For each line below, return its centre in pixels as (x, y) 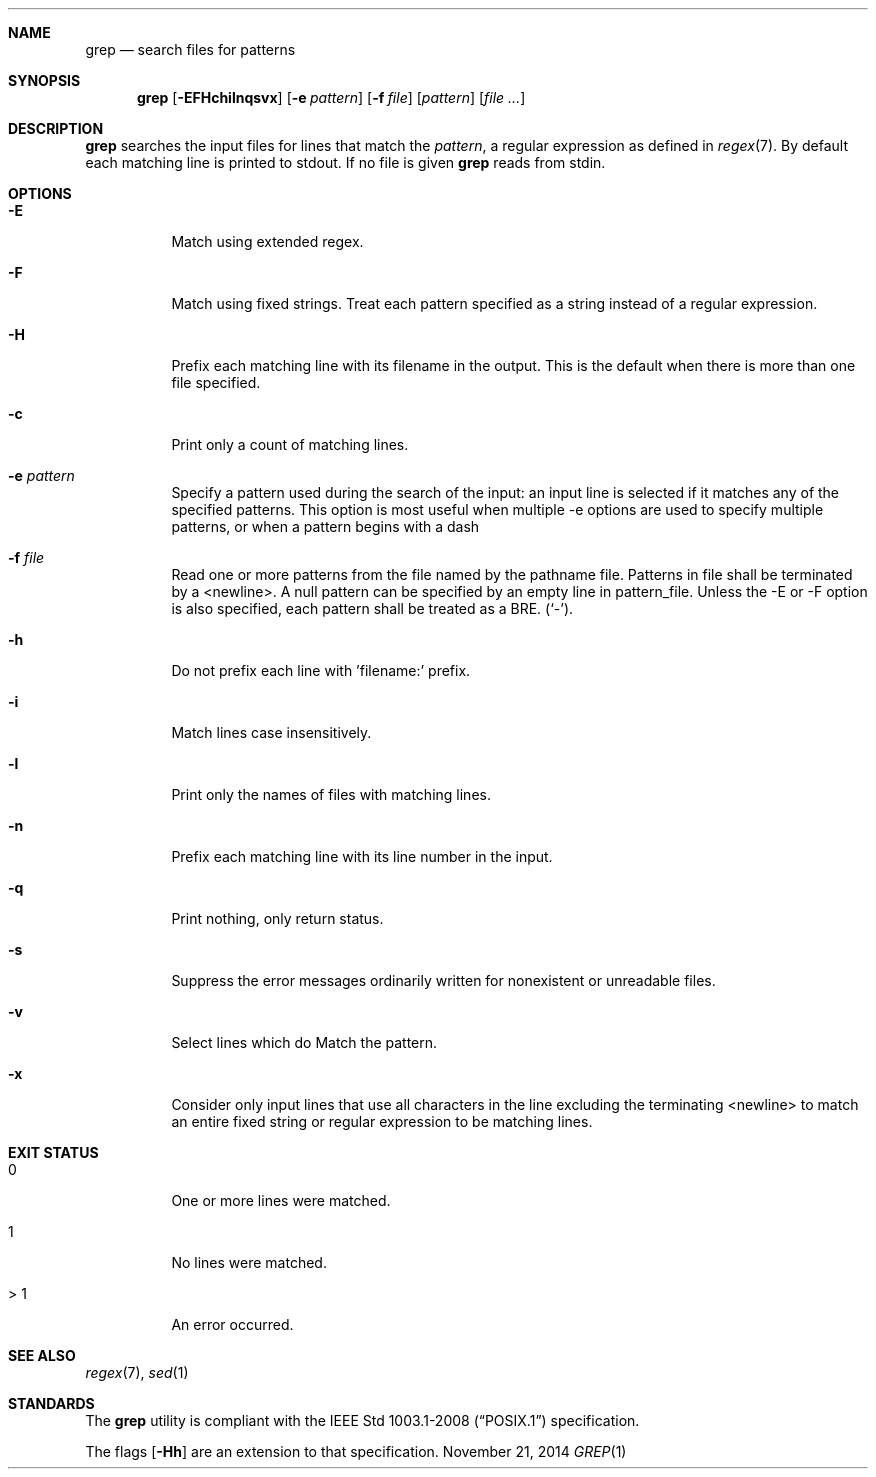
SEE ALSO (42, 1355)
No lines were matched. (249, 1262)
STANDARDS (51, 1403)
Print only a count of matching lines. (290, 444)
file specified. (216, 382)
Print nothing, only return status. (277, 918)
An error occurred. (232, 1324)
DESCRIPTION (56, 128)
